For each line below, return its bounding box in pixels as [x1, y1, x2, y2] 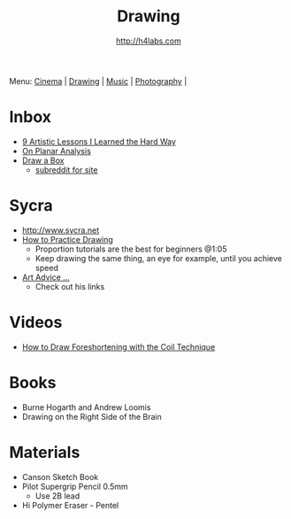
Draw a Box [21, 155, 65, 166]
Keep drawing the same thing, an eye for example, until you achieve [34, 252, 283, 263]
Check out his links [34, 281, 105, 291]
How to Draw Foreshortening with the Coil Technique [21, 341, 216, 352]
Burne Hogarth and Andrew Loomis [21, 401, 151, 413]
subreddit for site [34, 164, 98, 174]
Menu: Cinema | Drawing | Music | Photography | [9, 75, 188, 86]
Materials [9, 442, 80, 462]
